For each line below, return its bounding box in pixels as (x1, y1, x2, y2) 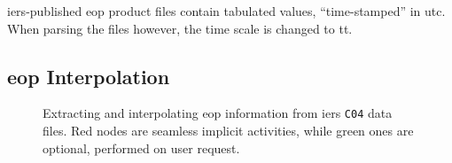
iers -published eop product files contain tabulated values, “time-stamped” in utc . (7, 2, 446, 19)
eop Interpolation (7, 62, 170, 89)
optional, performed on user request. (43, 138, 240, 157)
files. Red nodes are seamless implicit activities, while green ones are (43, 121, 414, 140)
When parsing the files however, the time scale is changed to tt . (7, 19, 353, 37)
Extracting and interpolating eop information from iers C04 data (43, 104, 393, 122)
